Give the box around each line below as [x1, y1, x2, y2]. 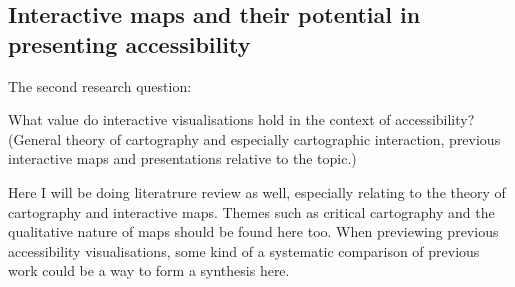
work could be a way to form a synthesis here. [8, 260, 290, 281]
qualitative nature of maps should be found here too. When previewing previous [8, 221, 499, 242]
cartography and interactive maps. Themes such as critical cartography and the [8, 201, 495, 222]
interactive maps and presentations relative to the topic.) [8, 148, 357, 169]
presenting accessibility [8, 28, 251, 59]
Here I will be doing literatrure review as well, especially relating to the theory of [8, 181, 506, 202]
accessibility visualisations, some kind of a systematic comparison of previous [8, 240, 480, 261]
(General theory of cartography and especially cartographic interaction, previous [8, 128, 501, 149]
